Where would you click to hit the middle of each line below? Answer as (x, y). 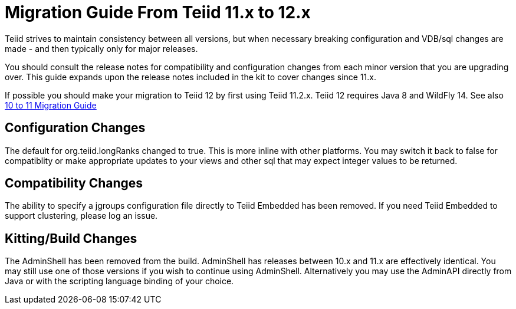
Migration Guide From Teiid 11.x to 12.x (158, 12)
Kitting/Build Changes (71, 238)
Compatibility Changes (74, 183)
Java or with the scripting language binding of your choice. (119, 281)
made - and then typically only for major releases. (101, 48)
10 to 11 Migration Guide (51, 105)
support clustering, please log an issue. (81, 216)
